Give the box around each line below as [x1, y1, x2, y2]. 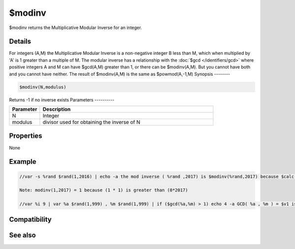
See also [9, 231, 36, 240]
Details [9, 37, 31, 46]
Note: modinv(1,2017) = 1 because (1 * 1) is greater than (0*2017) [19, 187, 188, 193]
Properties [9, 132, 42, 140]
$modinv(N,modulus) [19, 84, 66, 90]
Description [42, 106, 71, 113]
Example [9, 157, 36, 166]
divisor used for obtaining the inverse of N [42, 119, 140, 125]
